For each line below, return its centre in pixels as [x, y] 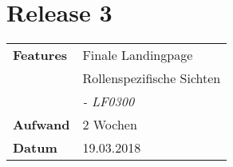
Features [40, 55]
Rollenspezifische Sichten [152, 78]
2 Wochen [110, 125]
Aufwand [41, 125]
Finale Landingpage [138, 55]
